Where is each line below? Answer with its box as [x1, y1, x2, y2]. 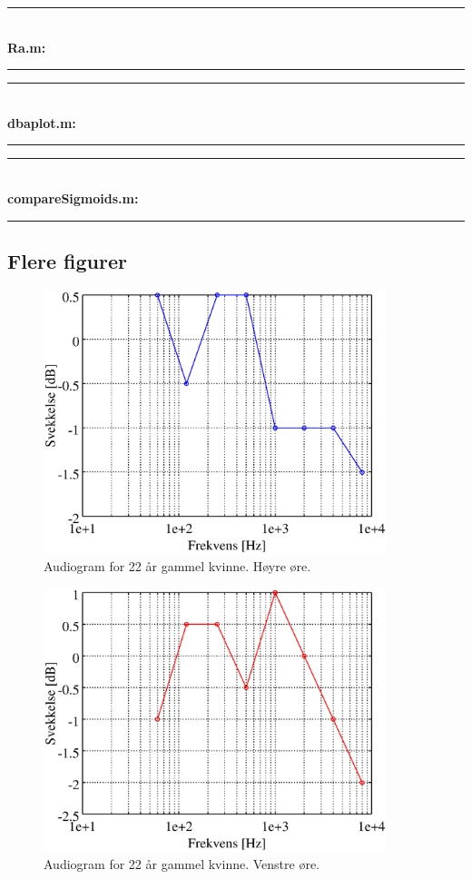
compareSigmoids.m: [7, 188, 139, 207]
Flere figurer [7, 246, 127, 274]
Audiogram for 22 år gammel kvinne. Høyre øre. [44, 557, 311, 576]
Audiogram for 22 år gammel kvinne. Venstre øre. [44, 854, 320, 873]
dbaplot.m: [7, 113, 76, 132]
